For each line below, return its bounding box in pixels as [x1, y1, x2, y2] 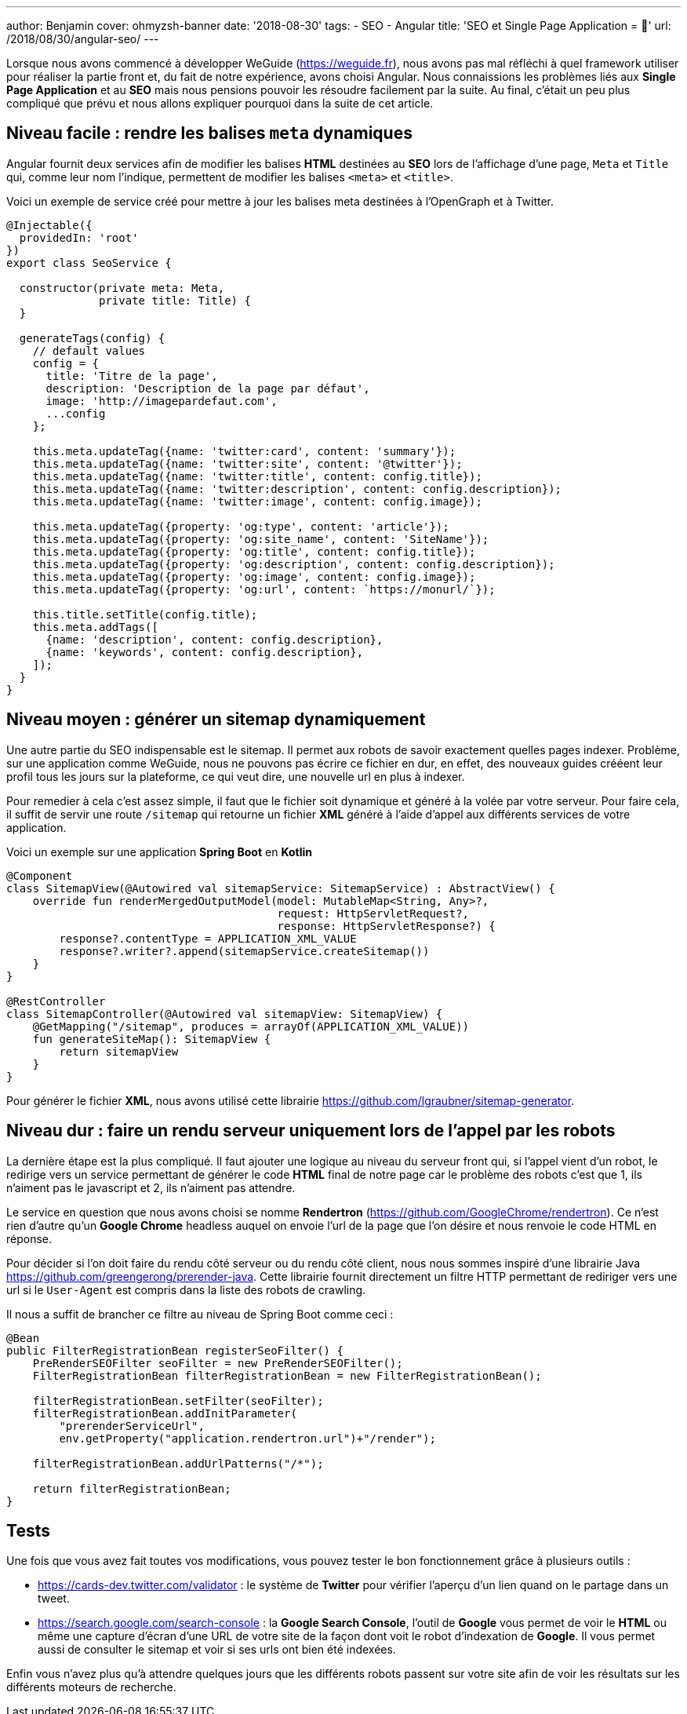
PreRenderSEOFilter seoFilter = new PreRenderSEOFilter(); [32, 1356, 403, 1369]
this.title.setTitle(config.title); [32, 607, 258, 621]
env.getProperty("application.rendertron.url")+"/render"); [59, 1431, 436, 1445]
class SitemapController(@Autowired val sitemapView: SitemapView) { [6, 1007, 443, 1020]
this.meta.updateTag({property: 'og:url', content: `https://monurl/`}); [32, 582, 496, 596]
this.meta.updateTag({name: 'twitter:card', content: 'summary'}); [32, 444, 456, 458]
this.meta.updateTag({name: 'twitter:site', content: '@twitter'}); [32, 457, 463, 470]
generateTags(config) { [19, 331, 165, 345]
